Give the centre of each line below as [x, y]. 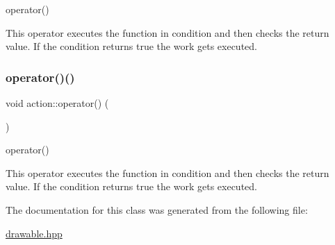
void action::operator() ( [57, 103]
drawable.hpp [34, 233]
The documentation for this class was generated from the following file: [157, 209]
